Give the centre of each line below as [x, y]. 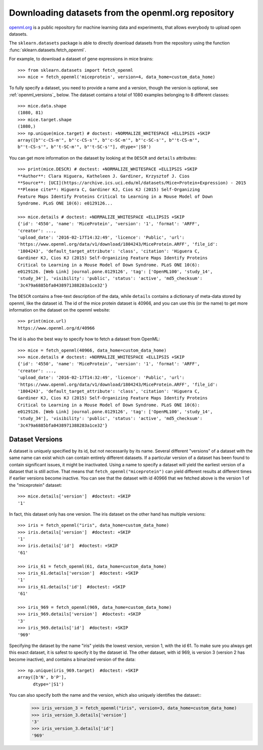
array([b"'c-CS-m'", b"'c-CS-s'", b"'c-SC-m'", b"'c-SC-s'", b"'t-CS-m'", [109, 140]
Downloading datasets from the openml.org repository [122, 13]
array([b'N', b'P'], [42, 677]
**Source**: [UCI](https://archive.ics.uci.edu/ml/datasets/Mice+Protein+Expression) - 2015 [132, 183]
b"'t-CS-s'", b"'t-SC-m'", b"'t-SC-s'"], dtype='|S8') [85, 147]
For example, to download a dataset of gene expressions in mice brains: [81, 59]
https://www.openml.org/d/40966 [56, 328]
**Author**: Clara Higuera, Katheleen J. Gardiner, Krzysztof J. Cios [104, 176]
